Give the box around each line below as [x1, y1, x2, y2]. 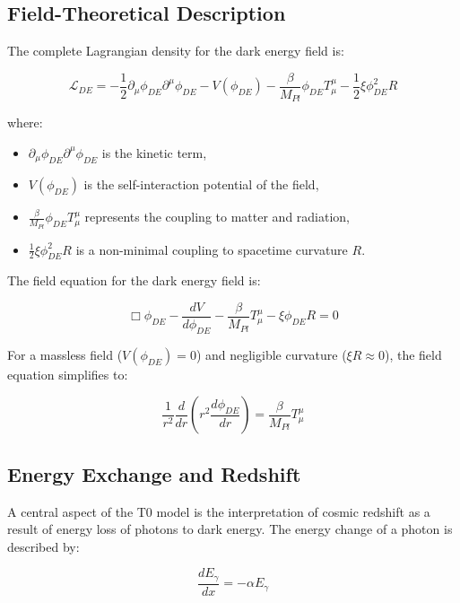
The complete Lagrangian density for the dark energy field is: [7, 41, 344, 60]
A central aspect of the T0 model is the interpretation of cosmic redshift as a [7, 502, 430, 520]
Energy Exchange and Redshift [7, 459, 301, 487]
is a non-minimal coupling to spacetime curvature [75, 240, 348, 258]
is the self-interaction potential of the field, [83, 175, 319, 194]
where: [7, 113, 43, 132]
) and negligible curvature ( [195, 345, 347, 363]
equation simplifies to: [7, 364, 128, 383]
